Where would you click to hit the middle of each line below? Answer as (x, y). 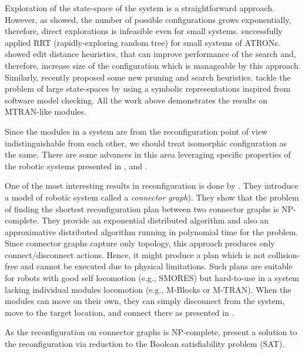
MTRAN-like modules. (46, 111)
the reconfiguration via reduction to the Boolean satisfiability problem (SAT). (145, 344)
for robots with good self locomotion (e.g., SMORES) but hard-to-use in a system (152, 278)
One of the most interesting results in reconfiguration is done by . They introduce (152, 186)
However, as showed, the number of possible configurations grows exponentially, (148, 19)
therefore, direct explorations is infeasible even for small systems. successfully (144, 31)
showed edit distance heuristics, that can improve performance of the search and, (150, 54)
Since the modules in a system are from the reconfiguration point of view (136, 131)
